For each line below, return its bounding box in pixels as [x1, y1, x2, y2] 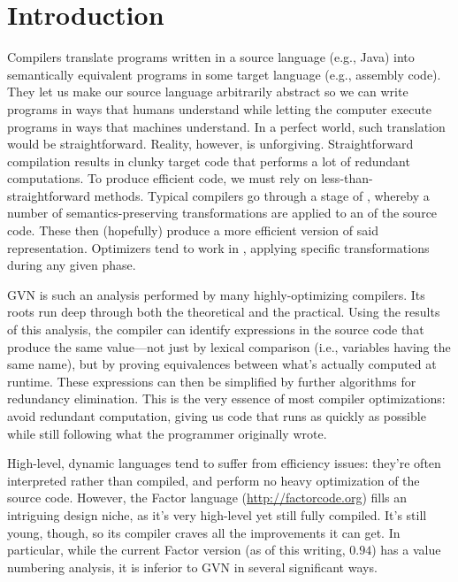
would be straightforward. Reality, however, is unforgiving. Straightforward [7, 134, 414, 153]
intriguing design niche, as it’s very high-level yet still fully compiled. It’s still [7, 505, 427, 524]
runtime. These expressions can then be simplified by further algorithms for [7, 371, 416, 390]
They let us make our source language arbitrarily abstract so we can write [7, 82, 408, 101]
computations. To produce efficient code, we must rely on [7, 169, 317, 188]
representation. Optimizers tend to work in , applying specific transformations [7, 238, 430, 257]
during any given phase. [7, 256, 136, 274]
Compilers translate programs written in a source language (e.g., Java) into [7, 48, 415, 66]
